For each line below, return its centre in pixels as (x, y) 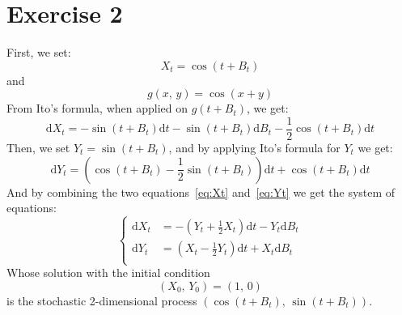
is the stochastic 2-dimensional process (102, 300)
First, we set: (39, 52)
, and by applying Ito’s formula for (254, 147)
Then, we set (38, 147)
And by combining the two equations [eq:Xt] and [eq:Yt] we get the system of (201, 192)
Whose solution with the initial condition (108, 272)
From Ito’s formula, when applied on (97, 108)
